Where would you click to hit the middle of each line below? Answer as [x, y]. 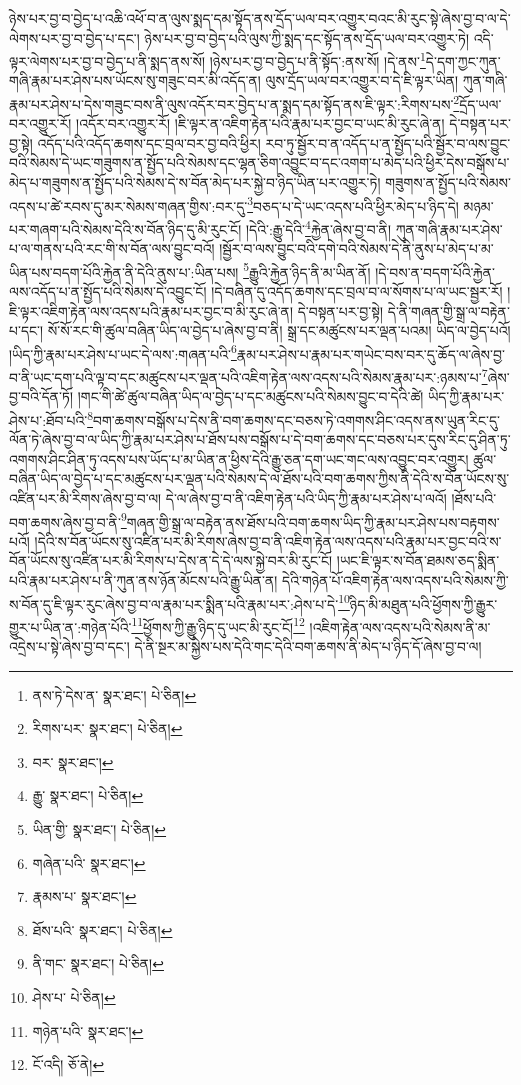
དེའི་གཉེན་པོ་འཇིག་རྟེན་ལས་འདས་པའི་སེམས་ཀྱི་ [395, 579]
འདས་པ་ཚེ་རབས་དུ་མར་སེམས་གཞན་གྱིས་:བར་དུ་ [128, 205]
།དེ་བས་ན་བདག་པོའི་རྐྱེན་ [435, 271]
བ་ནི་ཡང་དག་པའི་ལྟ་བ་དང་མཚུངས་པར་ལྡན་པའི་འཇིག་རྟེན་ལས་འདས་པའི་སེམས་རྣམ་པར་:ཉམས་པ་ [245, 376]
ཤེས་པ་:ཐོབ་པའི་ [48, 419]
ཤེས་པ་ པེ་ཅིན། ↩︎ [74, 996]
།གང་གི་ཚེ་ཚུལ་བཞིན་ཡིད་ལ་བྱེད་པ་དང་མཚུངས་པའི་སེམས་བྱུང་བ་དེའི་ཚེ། [250, 396]
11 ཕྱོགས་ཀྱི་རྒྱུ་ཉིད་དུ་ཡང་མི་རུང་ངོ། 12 [218, 625]
